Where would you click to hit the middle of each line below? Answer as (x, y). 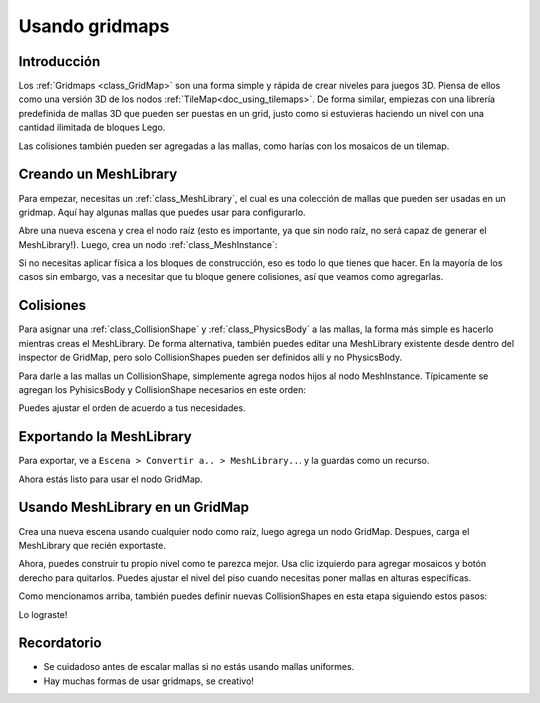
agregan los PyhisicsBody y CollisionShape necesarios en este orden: (162, 389)
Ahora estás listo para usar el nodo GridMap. (111, 479)
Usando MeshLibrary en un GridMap (134, 507)
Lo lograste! (43, 614)
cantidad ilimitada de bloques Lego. (92, 127)
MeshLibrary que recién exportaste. (92, 545)
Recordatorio (60, 643)
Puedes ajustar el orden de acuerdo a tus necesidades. (132, 408)
